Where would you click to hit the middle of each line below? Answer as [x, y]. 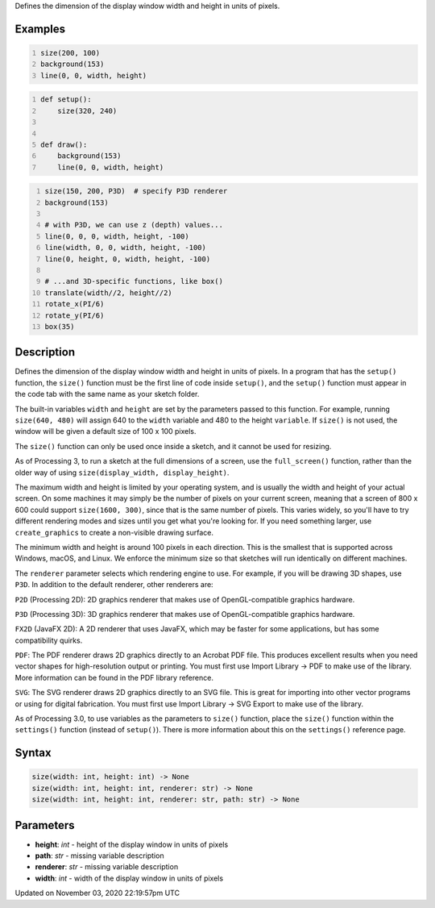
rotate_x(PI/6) [75, 304]
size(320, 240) [87, 110]
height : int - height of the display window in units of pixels [132, 844]
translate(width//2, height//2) [108, 293]
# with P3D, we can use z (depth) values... [134, 225]
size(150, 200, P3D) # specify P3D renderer [136, 191]
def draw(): [64, 144]
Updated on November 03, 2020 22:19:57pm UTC [97, 893]
